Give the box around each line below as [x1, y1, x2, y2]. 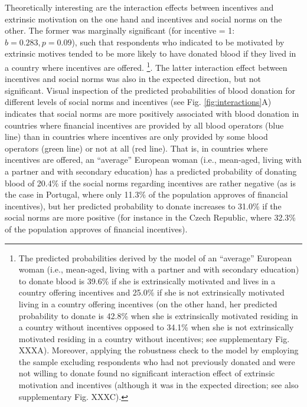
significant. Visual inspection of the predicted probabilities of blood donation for [5, 84, 296, 96]
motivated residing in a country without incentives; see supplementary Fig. [18, 332, 290, 344]
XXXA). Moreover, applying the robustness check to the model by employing [18, 344, 299, 356]
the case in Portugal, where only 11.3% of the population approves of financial [5, 188, 288, 201]
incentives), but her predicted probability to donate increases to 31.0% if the [5, 199, 282, 212]
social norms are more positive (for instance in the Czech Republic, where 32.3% [5, 211, 296, 224]
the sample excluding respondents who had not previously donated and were [18, 355, 295, 367]
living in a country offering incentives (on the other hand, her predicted [18, 297, 277, 310]
